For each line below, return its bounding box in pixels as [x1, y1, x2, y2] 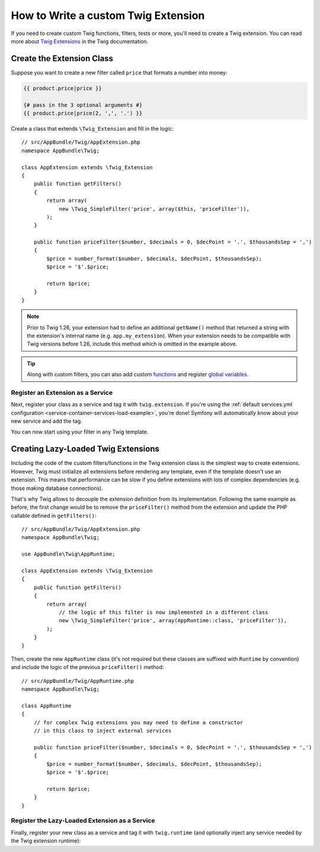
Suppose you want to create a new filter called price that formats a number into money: [11, 69, 228, 76]
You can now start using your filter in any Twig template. [11, 428, 149, 436]
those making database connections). [11, 484, 104, 492]
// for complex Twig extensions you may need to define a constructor [33, 719, 244, 726]
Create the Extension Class [11, 53, 114, 64]
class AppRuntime [21, 702, 72, 709]
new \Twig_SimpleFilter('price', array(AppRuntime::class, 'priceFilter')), [59, 617, 287, 624]
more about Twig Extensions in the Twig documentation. [11, 37, 149, 45]
